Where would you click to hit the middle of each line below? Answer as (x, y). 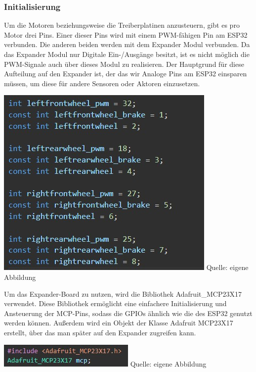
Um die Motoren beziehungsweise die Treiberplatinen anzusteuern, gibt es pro (122, 25)
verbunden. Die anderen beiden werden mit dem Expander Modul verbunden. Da (127, 44)
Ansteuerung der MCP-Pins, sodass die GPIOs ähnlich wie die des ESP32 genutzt (128, 313)
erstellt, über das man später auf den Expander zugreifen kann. (100, 332)
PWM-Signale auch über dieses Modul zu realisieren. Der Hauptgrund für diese (124, 64)
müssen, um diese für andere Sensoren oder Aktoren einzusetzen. (102, 83)
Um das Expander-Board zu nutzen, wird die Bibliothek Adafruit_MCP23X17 (123, 293)
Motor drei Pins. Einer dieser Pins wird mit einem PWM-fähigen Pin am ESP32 (126, 34)
